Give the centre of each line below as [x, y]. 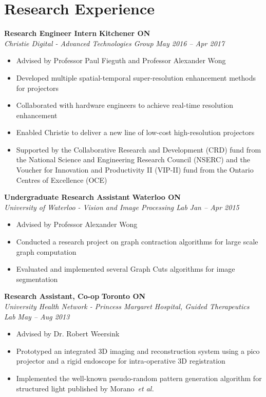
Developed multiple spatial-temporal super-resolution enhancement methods [136, 77]
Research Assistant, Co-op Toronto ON [75, 296]
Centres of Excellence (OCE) [62, 179]
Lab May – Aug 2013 [37, 316]
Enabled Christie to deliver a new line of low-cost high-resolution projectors [135, 132]
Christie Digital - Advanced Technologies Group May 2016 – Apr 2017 [115, 43]
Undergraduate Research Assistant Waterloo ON [92, 197]
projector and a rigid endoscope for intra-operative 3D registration [121, 361]
